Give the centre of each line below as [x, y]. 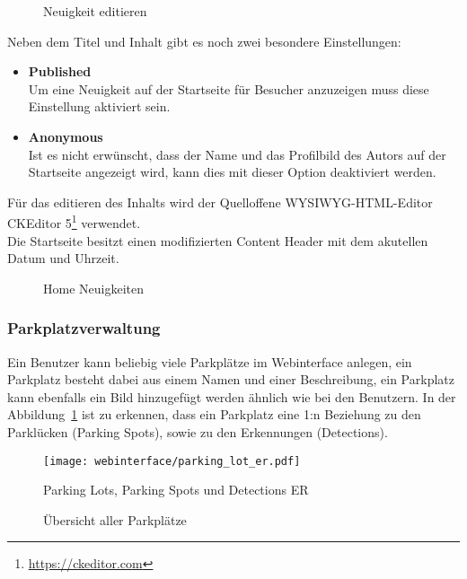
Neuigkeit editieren [95, 11]
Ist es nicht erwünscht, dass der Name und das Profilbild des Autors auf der [237, 154]
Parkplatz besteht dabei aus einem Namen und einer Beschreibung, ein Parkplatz [231, 379]
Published [60, 71]
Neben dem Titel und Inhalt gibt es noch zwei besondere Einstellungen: [204, 41]
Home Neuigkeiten [93, 288]
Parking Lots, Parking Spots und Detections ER [176, 490]
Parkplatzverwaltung [84, 328]
